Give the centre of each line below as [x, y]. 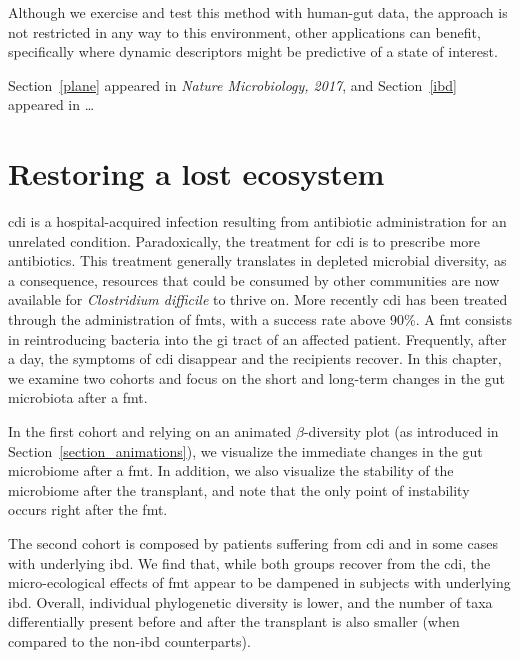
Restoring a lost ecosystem [196, 173]
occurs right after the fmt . [88, 509]
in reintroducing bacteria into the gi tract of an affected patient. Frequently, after [257, 338]
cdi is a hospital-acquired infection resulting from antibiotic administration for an [257, 221]
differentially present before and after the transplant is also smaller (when [234, 621]
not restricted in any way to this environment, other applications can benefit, [244, 31]
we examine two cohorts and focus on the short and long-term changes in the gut [256, 377]
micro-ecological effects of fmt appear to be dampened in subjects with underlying [259, 582]
